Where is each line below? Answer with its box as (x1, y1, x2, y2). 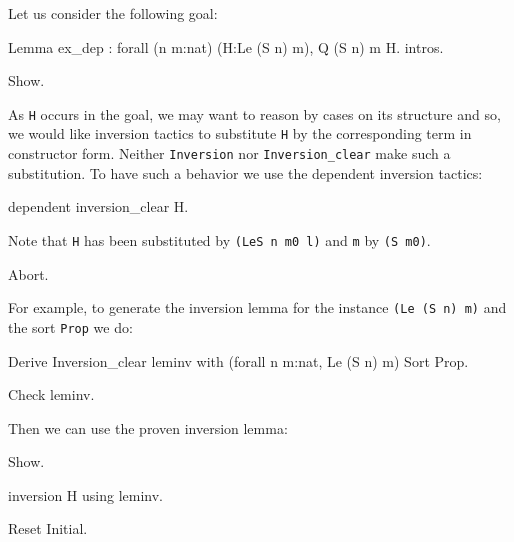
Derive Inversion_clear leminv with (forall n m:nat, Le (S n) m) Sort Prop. (8, 350, 469, 371)
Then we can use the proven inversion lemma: (8, 417, 288, 438)
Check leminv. (8, 384, 95, 405)
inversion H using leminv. (8, 484, 163, 505)
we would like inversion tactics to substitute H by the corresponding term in (8, 123, 472, 144)
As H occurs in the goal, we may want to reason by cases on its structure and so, (8, 103, 501, 124)
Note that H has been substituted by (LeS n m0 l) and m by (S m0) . (8, 229, 431, 250)
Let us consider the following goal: (8, 3, 218, 23)
